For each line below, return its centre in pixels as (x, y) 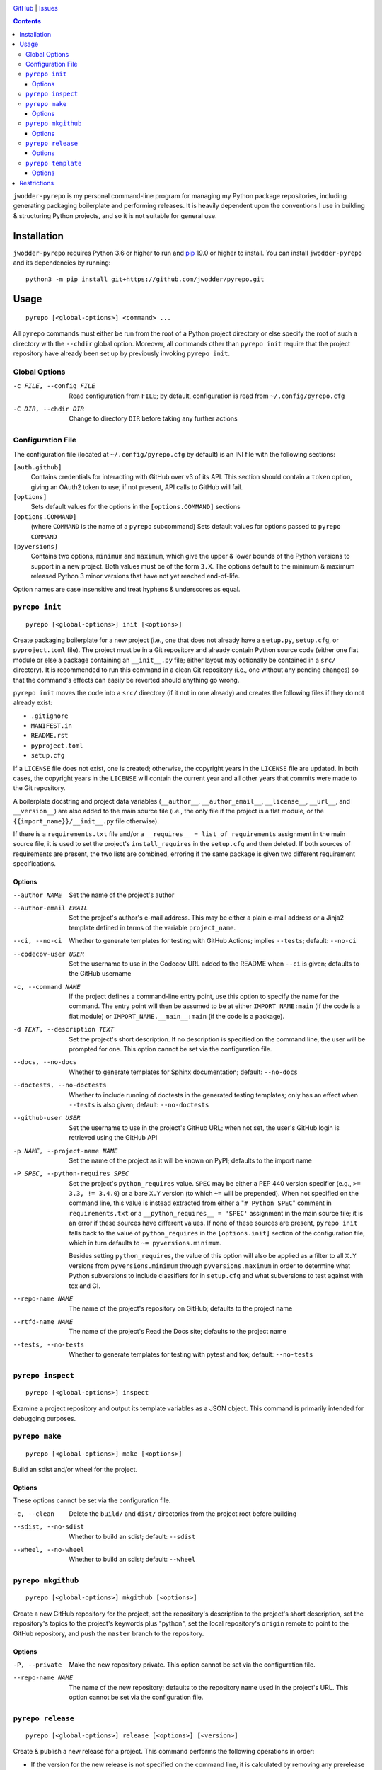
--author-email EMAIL (51, 908)
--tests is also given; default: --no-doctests (139, 1104)
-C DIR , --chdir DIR (49, 409)
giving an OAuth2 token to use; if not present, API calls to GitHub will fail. (137, 487)
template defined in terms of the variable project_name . (152, 927)
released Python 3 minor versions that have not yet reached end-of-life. (135, 576)
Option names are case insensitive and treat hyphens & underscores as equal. (127, 589)
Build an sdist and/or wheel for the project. (75, 1470)
